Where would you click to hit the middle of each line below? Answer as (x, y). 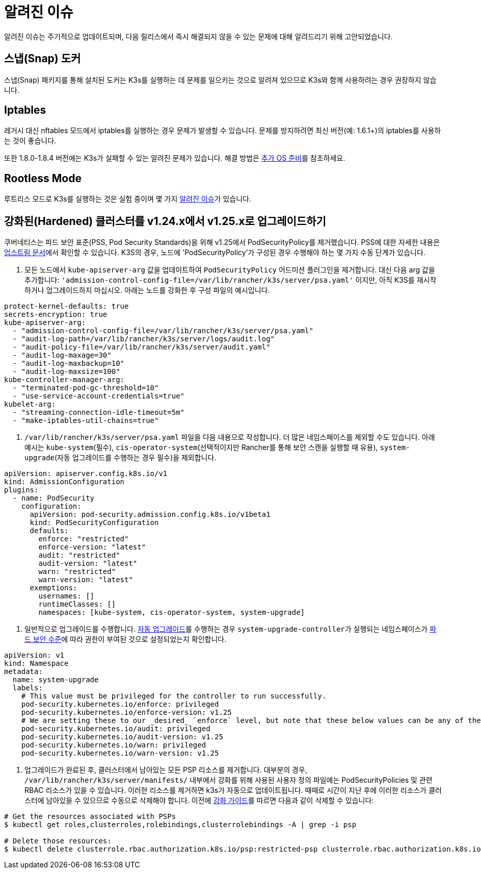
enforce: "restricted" (84, 539)
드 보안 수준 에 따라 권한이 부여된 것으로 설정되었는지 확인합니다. (126, 639)
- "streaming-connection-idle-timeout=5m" (99, 413)
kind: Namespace (36, 664)
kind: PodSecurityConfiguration (94, 523)
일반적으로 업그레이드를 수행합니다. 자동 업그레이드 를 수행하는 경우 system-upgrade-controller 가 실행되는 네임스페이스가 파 (231, 629)
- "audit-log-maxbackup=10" (69, 364)
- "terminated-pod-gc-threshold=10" (86, 388)
